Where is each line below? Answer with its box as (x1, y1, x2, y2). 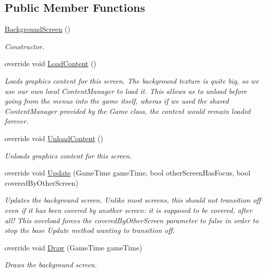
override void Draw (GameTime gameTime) (5, 242, 142, 252)
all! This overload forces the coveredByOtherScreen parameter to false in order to (5, 215, 259, 225)
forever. (5, 115, 29, 126)
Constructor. (5, 41, 45, 51)
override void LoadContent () (5, 58, 96, 69)
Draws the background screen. (5, 259, 97, 270)
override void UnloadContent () (5, 132, 104, 143)
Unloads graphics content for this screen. (5, 150, 132, 161)
